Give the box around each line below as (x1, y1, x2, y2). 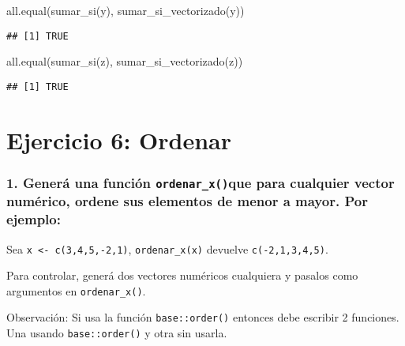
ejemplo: (6, 209, 61, 229)
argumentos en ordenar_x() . (6, 282, 146, 299)
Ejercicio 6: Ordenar (6, 123, 232, 156)
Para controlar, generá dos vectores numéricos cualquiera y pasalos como (6, 267, 358, 284)
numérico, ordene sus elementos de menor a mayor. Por (6, 191, 368, 211)
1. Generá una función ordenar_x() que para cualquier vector (6, 172, 395, 192)
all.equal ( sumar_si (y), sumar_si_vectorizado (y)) (6, 2, 245, 18)
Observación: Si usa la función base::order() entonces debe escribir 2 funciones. (6, 309, 399, 325)
